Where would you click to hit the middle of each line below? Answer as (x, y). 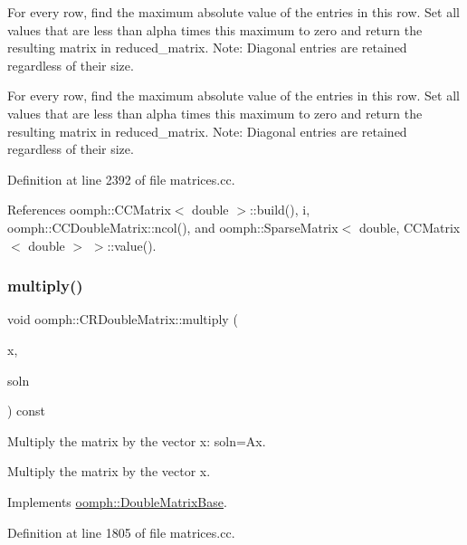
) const (27, 411)
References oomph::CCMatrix (89, 210)
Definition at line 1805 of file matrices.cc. (121, 532)
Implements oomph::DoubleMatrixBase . (117, 501)
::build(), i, (280, 210)
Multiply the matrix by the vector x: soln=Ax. (137, 440)
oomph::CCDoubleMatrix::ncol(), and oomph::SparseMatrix (173, 227)
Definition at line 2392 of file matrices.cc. (121, 179)
